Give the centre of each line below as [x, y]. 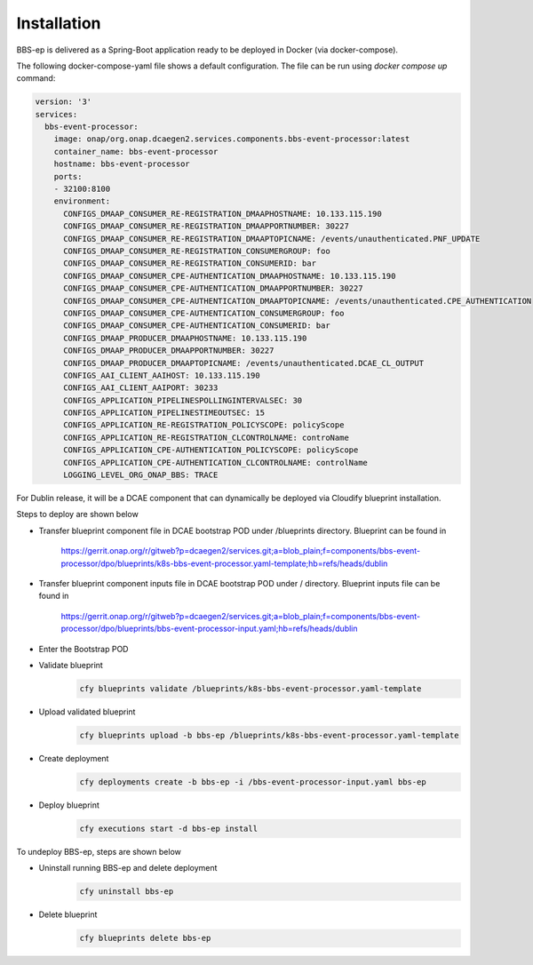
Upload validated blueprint [87, 712]
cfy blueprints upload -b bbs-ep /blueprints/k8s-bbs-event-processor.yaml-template [269, 735]
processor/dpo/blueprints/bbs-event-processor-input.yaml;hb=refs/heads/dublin [210, 629]
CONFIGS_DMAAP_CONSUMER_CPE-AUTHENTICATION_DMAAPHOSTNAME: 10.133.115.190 [230, 276]
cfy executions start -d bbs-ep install [168, 828]
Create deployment [74, 758]
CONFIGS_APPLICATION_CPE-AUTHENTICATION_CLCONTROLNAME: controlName [216, 463]
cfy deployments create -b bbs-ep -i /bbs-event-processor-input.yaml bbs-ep [253, 782]
